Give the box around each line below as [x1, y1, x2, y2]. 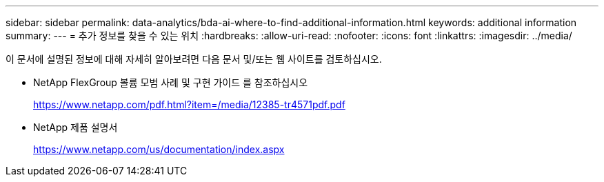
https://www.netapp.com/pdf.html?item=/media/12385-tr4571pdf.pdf [33, 99, 345, 110]
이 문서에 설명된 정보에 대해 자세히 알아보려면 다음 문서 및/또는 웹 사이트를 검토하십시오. [6, 53, 382, 65]
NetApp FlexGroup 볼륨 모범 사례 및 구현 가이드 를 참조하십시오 [33, 77, 308, 88]
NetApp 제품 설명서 [33, 121, 118, 133]
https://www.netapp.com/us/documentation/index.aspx [33, 143, 285, 155]
